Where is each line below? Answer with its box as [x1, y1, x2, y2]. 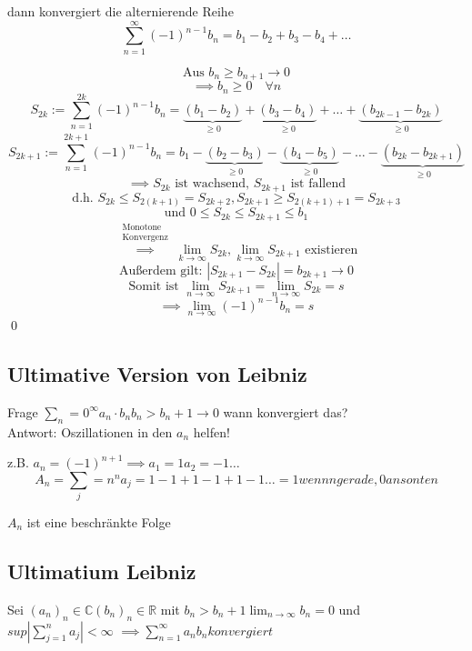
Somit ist [128, 279, 179, 293]
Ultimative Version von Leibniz [7, 359, 307, 387]
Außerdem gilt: [119, 264, 203, 277]
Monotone [122, 222, 162, 232]
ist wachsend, [175, 177, 249, 191]
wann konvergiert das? [223, 402, 348, 421]
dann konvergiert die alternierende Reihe [7, 2, 234, 20]
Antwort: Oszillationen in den [7, 422, 173, 441]
